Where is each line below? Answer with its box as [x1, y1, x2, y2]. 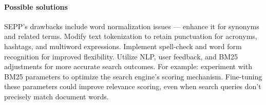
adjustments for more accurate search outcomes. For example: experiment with [4, 61, 252, 72]
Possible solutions [4, 1, 68, 12]
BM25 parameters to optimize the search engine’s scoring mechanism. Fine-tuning [4, 71, 262, 81]
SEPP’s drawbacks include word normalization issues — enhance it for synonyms [4, 20, 259, 31]
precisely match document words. [4, 91, 109, 101]
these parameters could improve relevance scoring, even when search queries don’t [4, 81, 261, 92]
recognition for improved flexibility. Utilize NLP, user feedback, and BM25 [4, 51, 238, 61]
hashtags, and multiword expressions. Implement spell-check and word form [4, 40, 242, 51]
